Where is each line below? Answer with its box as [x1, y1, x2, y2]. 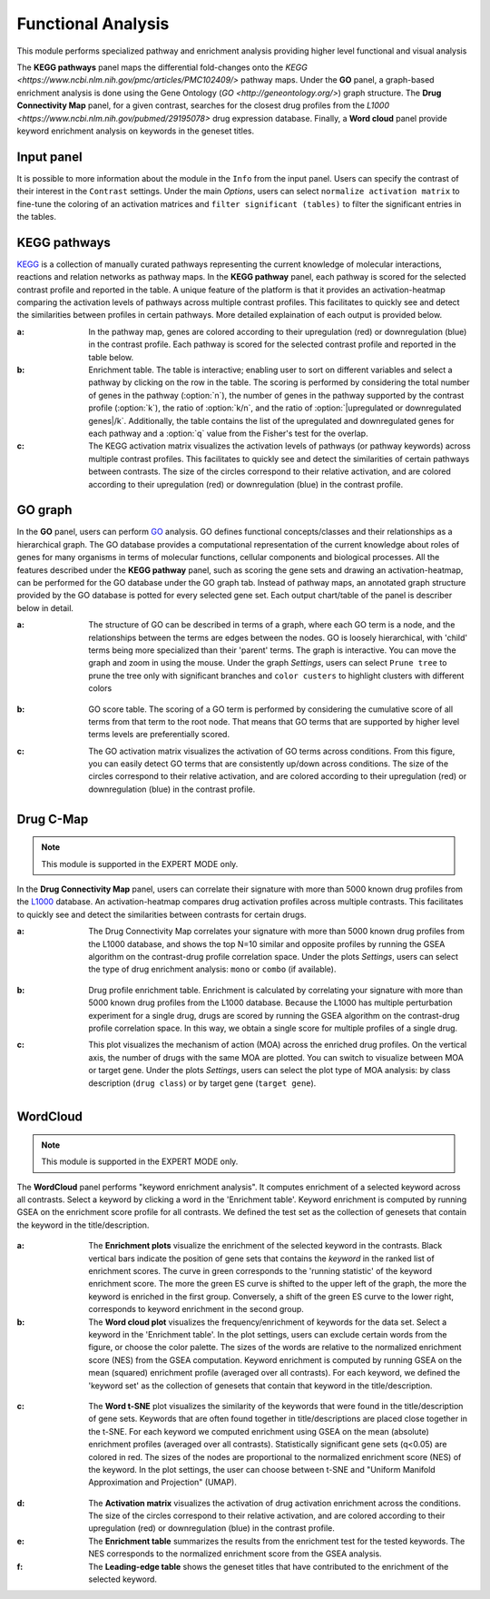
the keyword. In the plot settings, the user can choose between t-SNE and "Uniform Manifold [88, 1464, 436, 1475]
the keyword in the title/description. [16, 1219, 150, 1230]
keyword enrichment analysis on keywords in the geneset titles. [16, 125, 255, 136]
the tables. [16, 211, 57, 222]
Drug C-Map [16, 811, 89, 826]
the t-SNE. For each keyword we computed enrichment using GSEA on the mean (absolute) [88, 1426, 430, 1436]
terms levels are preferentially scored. [88, 729, 230, 740]
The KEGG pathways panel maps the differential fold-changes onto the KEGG [16, 62, 308, 73]
